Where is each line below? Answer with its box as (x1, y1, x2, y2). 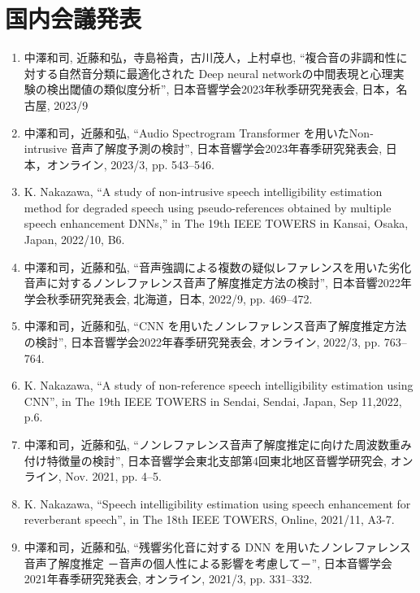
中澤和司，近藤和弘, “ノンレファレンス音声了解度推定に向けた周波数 (24, 436, 389, 452)
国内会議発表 (5, 2, 142, 35)
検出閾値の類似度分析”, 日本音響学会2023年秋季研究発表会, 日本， (46, 81, 396, 98)
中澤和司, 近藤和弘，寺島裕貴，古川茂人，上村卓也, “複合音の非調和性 (24, 49, 396, 66)
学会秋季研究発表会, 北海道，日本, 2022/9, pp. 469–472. (24, 290, 313, 307)
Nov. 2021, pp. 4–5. (65, 468, 162, 485)
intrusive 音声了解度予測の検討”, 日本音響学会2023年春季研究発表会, (24, 140, 383, 157)
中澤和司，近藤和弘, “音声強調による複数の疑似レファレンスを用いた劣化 (24, 258, 412, 275)
